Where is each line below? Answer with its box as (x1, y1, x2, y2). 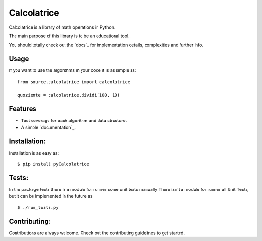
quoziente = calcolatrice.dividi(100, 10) (17, 92, 120, 98)
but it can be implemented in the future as (9, 193, 93, 199)
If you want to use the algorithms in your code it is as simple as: (9, 68, 136, 73)
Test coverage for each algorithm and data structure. (21, 118, 127, 123)
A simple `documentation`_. (21, 124, 76, 130)
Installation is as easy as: (9, 150, 59, 155)
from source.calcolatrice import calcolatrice (17, 79, 131, 85)
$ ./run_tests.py (17, 205, 59, 210)
